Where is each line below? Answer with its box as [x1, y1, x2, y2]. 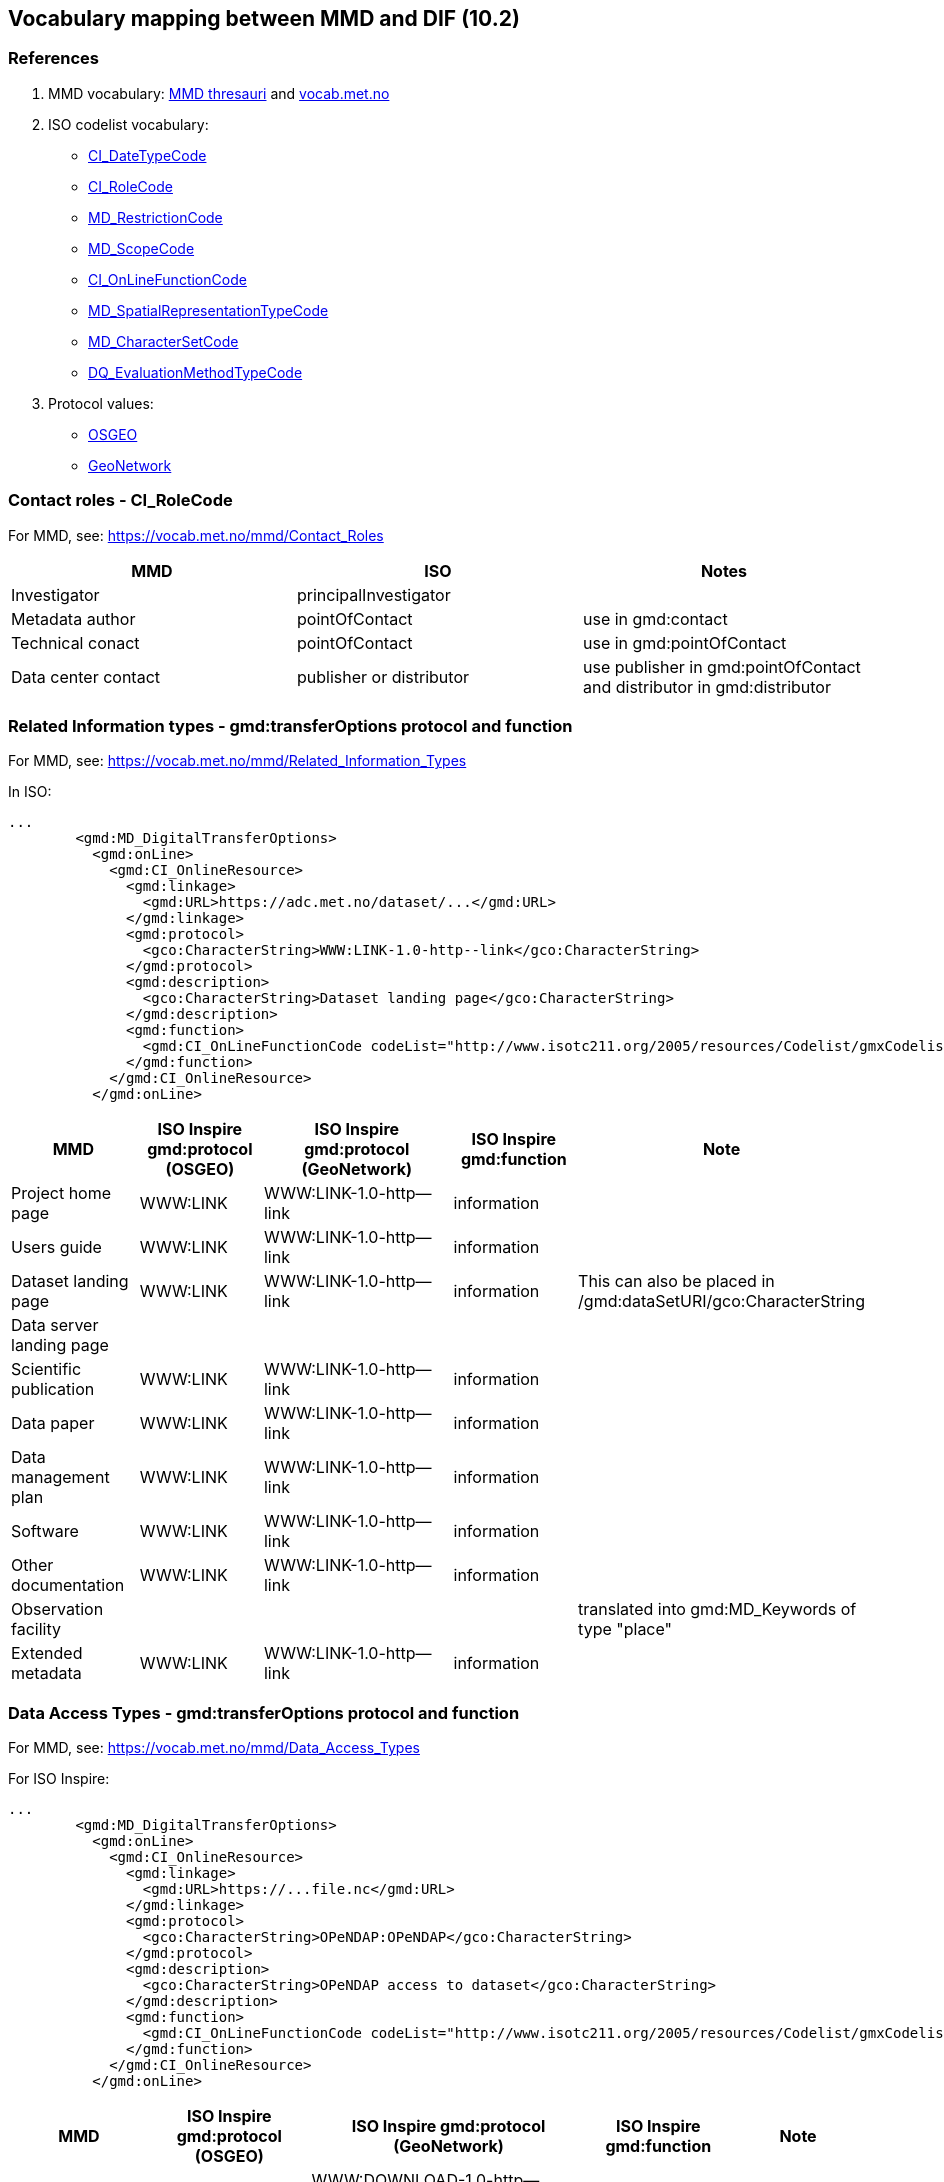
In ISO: [8, 783, 52, 801]
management [11, 1467, 110, 1488]
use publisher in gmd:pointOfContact [582, 656, 861, 677]
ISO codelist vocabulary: [48, 115, 209, 133]
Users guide [11, 1237, 102, 1258]
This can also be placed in [578, 1271, 775, 1292]
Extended [11, 1643, 83, 1664]
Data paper [11, 1413, 95, 1434]
